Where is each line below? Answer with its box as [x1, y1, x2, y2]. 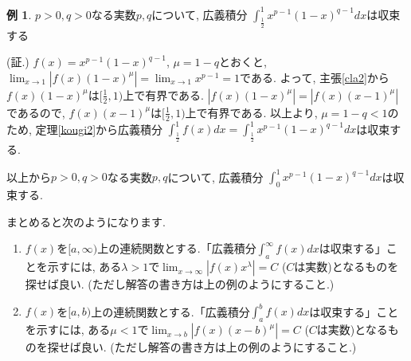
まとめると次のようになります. [6, 213, 166, 230]
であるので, [6, 104, 65, 120]
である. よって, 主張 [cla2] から [240, 69, 389, 85]
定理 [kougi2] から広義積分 [35, 120, 163, 137]
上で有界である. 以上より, [185, 104, 318, 120]
